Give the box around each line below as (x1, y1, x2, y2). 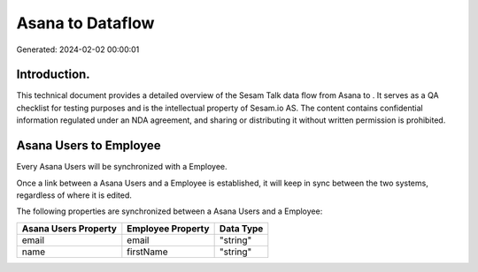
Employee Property (127, 222, 210, 234)
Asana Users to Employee (16, 138, 161, 154)
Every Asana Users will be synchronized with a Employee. (16, 162, 227, 172)
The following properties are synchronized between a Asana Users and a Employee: (16, 206, 323, 216)
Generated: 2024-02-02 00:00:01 (16, 44, 140, 55)
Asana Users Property (21, 222, 117, 234)
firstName (127, 246, 168, 258)
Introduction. (16, 67, 90, 82)
